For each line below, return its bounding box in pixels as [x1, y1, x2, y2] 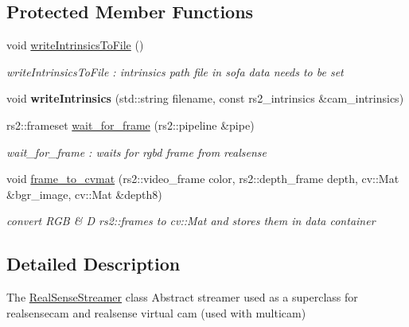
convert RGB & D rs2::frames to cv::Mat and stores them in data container [6, 212, 376, 229]
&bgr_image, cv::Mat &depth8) [6, 185, 162, 202]
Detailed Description [6, 251, 181, 276]
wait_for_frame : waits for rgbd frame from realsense [6, 143, 267, 160]
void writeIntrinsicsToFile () [6, 37, 144, 53]
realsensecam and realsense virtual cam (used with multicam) [6, 304, 306, 321]
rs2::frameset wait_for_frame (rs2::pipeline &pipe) [6, 116, 255, 133]
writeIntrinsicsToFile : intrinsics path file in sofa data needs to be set [6, 63, 344, 80]
